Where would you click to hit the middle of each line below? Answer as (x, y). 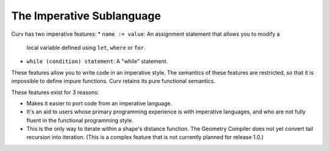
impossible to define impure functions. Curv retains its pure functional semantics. (113, 81)
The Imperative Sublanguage (86, 16)
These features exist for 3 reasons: (55, 92)
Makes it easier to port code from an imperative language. (99, 103)
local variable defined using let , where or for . (86, 47)
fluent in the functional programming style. (80, 120)
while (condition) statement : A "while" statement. (97, 61)
